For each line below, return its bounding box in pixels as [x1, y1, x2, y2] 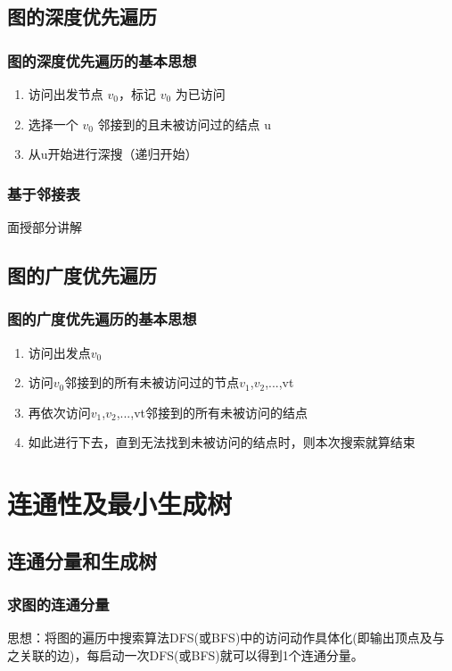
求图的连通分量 [7, 593, 110, 616]
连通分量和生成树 [7, 546, 157, 574]
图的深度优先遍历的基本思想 [7, 49, 197, 71]
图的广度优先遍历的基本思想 [7, 308, 197, 330]
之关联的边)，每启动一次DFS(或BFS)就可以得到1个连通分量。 [7, 645, 364, 664]
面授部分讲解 [7, 218, 82, 236]
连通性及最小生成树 [7, 485, 233, 522]
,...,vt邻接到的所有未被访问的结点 [116, 402, 308, 421]
